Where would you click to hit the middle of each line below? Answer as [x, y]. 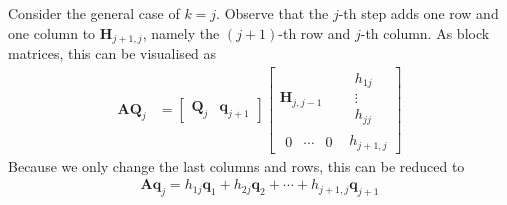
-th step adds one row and [418, 13]
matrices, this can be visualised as [112, 53]
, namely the [181, 32]
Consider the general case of [94, 13]
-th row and [314, 32]
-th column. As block [425, 32]
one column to [52, 32]
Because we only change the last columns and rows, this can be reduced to [236, 165]
